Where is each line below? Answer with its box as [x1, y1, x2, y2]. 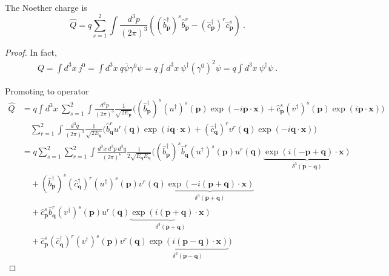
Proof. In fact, [5, 45, 57, 58]
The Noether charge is [5, 1, 87, 13]
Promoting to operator [5, 84, 89, 97]
